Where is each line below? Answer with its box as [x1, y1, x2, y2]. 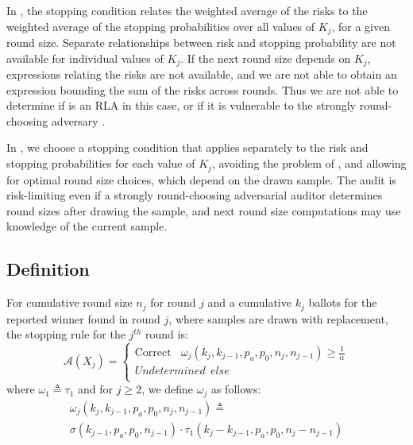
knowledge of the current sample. [6, 218, 168, 234]
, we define [141, 381, 194, 397]
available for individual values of [6, 49, 164, 66]
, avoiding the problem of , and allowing [211, 155, 407, 172]
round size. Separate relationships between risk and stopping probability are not [6, 34, 396, 51]
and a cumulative [207, 294, 291, 311]
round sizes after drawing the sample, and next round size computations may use [6, 202, 401, 219]
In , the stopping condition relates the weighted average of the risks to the [6, 2, 368, 18]
